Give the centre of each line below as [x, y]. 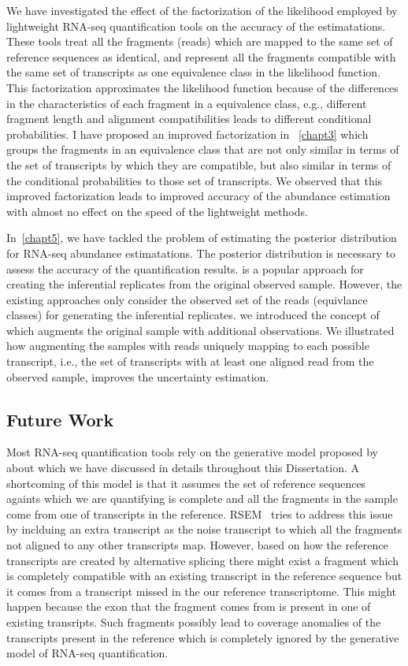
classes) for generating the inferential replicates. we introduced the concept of [193, 315]
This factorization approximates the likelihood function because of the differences [202, 87]
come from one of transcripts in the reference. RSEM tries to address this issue [200, 513]
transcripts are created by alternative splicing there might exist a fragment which [202, 560]
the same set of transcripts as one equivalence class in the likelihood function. [194, 72]
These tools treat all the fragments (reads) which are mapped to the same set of [200, 41]
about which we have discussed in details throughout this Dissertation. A [183, 468]
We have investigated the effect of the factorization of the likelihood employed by [202, 10]
